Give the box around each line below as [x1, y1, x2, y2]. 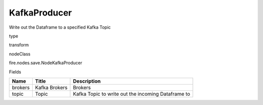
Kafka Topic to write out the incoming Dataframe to [73, 90, 190, 97]
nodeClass [9, 51, 31, 57]
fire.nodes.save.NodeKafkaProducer [9, 60, 82, 66]
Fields [9, 69, 21, 75]
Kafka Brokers [35, 84, 68, 91]
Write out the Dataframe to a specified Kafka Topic [9, 24, 111, 30]
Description [73, 78, 101, 85]
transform [9, 42, 29, 48]
